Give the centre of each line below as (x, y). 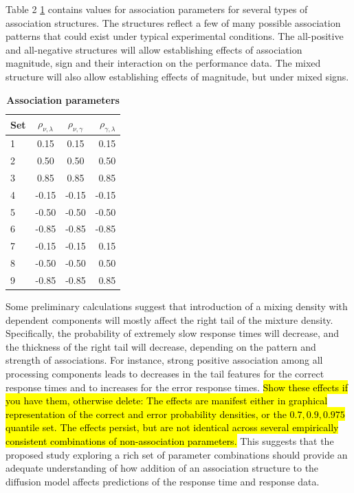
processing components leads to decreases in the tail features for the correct (165, 374)
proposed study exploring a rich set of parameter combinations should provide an (177, 454)
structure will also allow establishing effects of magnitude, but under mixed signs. (177, 76)
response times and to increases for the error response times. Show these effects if (177, 387)
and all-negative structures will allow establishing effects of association (154, 49)
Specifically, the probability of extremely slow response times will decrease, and (173, 333)
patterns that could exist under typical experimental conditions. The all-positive (175, 36)
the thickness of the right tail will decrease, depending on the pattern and (161, 346)
